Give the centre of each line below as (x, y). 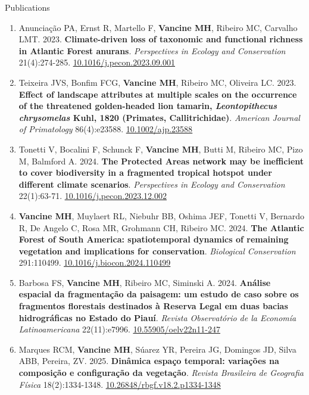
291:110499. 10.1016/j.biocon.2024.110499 (95, 262)
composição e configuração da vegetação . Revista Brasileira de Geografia (161, 373)
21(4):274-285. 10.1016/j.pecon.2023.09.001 (97, 62)
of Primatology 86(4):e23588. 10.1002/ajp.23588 (106, 129)
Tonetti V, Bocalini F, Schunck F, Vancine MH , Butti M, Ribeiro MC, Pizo (161, 149)
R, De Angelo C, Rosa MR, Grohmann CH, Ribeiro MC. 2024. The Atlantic (161, 227)
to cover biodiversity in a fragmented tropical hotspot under (145, 172)
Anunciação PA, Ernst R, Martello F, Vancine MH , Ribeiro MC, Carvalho (158, 27)
